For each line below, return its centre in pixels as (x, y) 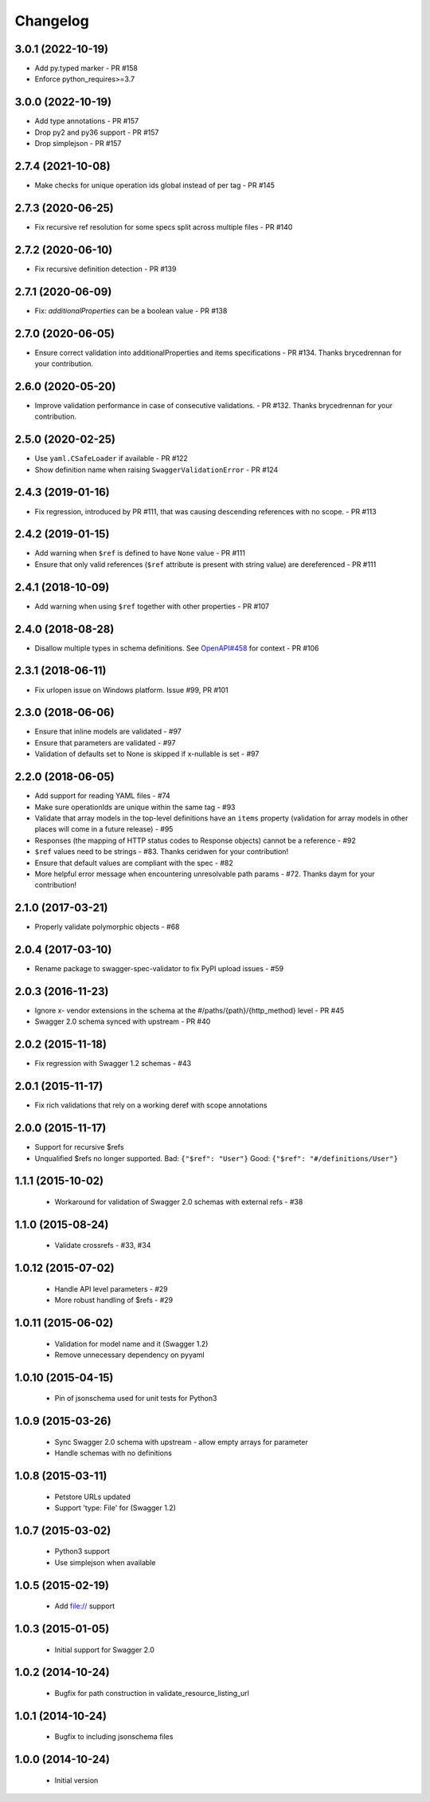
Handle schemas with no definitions (113, 1453)
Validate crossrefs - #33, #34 (103, 1245)
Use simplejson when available (105, 1562)
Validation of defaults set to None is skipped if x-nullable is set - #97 (147, 754)
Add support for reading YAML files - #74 (102, 796)
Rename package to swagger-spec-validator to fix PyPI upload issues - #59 (159, 969)
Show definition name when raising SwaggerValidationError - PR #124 (156, 470)
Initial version (76, 1780)
